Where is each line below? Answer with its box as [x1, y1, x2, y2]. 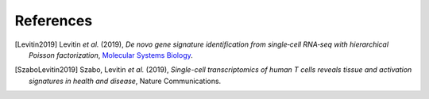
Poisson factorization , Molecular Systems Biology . [29, 50, 194, 59]
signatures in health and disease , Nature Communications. [29, 76, 222, 86]
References [14, 12, 93, 29]
